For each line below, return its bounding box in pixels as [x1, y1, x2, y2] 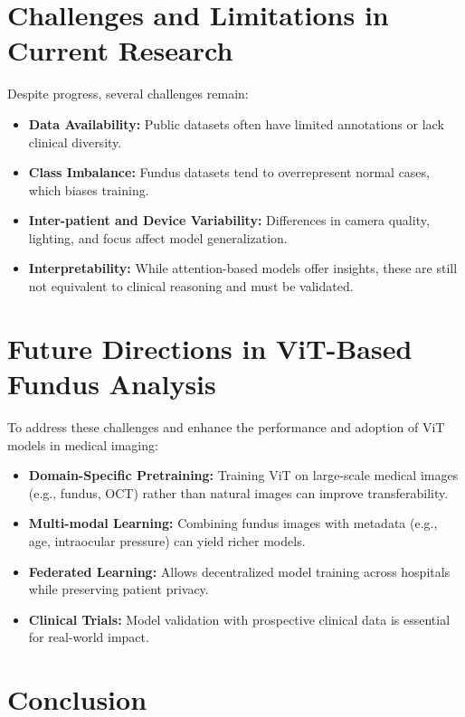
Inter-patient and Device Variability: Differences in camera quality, [28, 211, 430, 230]
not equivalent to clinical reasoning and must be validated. [28, 277, 354, 296]
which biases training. [28, 180, 149, 199]
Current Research [7, 32, 233, 69]
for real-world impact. [28, 627, 149, 646]
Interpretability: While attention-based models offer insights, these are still [28, 259, 458, 278]
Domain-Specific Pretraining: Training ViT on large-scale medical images [28, 466, 459, 485]
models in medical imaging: [7, 435, 158, 454]
